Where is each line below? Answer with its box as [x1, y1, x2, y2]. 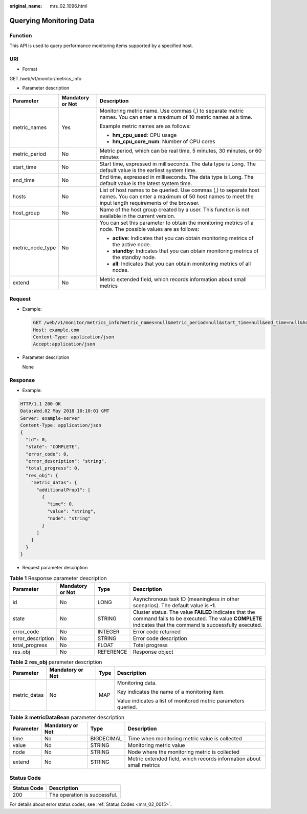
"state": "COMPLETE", [26, 444, 80, 450]
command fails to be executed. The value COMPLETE [133, 615, 262, 622]
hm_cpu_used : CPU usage [112, 132, 177, 139]
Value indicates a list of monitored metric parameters [117, 697, 245, 704]
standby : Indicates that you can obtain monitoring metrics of [112, 247, 259, 254]
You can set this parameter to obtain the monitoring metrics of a [99, 219, 254, 226]
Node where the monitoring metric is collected [127, 748, 240, 755]
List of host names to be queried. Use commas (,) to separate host [99, 187, 259, 194]
